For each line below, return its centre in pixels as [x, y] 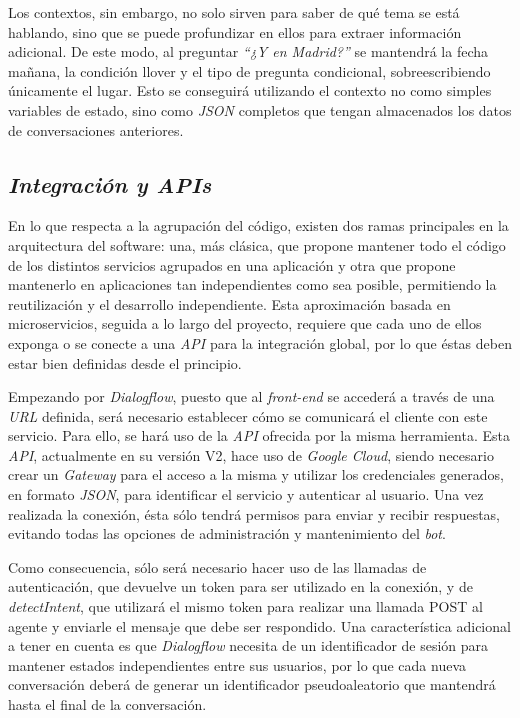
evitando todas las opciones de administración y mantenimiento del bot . [227, 533]
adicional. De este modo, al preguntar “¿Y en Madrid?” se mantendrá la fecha [248, 51]
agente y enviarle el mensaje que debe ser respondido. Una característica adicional [259, 625]
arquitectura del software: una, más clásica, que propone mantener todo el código [257, 244]
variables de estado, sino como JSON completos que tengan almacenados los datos [260, 109]
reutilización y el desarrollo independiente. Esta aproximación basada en [229, 303]
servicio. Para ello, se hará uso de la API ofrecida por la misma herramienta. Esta [259, 435]
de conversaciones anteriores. [96, 129]
